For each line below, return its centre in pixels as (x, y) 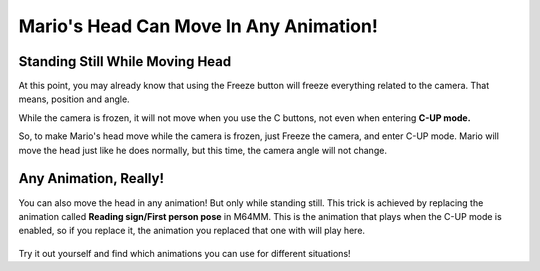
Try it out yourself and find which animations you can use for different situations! (184, 253)
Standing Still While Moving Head (125, 61)
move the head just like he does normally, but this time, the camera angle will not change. (202, 150)
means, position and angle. (74, 99)
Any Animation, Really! (91, 178)
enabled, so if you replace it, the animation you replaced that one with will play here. (191, 231)
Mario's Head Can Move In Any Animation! (198, 26)
